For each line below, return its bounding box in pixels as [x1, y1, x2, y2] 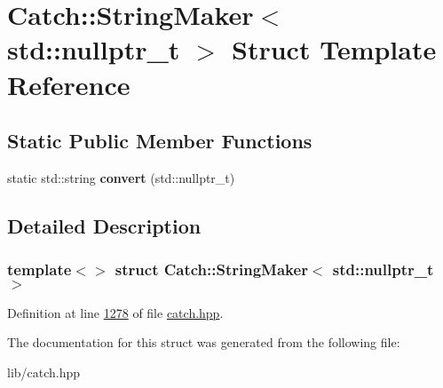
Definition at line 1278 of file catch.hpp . [7, 303, 224, 321]
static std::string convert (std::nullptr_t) [7, 168, 235, 186]
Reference [7, 66, 131, 102]
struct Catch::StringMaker [115, 258, 308, 281]
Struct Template [232, 31, 437, 67]
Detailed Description [7, 211, 202, 239]
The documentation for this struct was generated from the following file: [7, 333, 400, 352]
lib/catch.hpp [7, 362, 81, 381]
